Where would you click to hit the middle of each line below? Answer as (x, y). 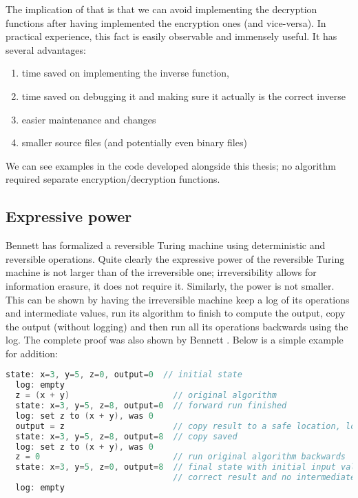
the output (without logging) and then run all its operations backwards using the (177, 326)
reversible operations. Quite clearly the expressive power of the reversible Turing (175, 258)
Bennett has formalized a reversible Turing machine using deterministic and (166, 245)
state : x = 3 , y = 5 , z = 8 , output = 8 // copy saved (126, 436)
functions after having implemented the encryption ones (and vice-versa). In (166, 22)
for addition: (32, 353)
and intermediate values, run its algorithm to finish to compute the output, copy (176, 313)
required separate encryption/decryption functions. (113, 179)
